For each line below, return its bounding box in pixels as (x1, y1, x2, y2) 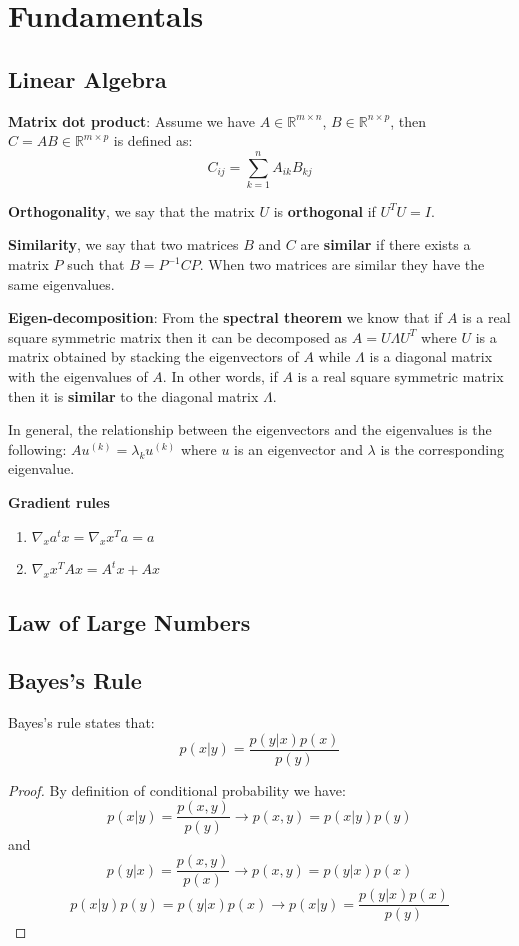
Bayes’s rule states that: (8, 712, 155, 733)
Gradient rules (8, 492, 110, 513)
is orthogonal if (273, 200, 376, 221)
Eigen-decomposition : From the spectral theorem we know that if (8, 307, 443, 328)
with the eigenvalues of (8, 366, 148, 387)
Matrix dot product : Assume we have (8, 110, 255, 131)
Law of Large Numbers (8, 606, 251, 637)
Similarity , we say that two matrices (8, 234, 239, 255)
